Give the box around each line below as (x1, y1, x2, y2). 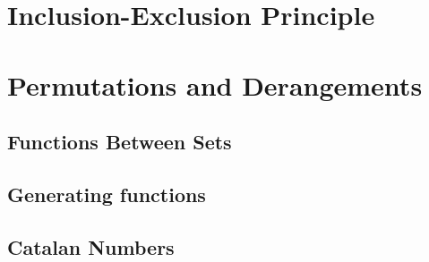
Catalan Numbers (7, 232, 175, 260)
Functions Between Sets (7, 128, 232, 156)
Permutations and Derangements (7, 66, 423, 103)
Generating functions (7, 180, 206, 207)
